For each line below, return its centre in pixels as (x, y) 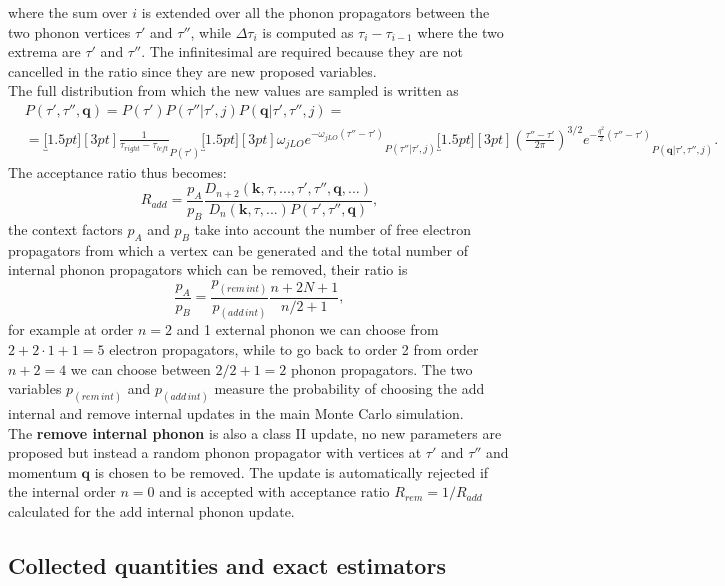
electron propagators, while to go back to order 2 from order (294, 349)
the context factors (65, 228)
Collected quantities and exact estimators (227, 565)
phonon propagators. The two (381, 368)
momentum (42, 471)
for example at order (71, 329)
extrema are (44, 51)
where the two (460, 31)
